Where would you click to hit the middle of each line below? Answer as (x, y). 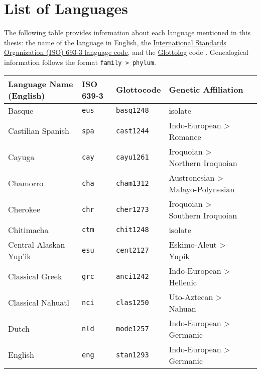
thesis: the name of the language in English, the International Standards (115, 42)
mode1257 (133, 328)
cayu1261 (133, 157)
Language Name (41, 84)
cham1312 (133, 183)
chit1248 (133, 230)
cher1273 (133, 209)
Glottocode (139, 90)
